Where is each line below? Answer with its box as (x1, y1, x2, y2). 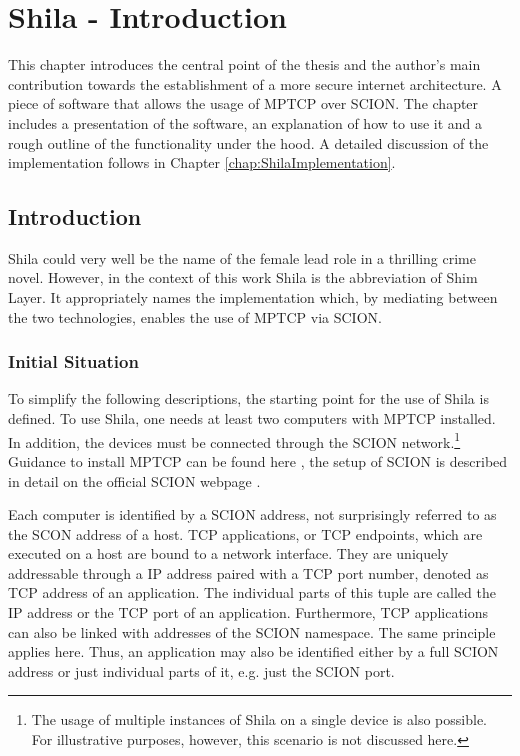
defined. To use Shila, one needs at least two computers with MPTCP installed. (8, 408, 496, 429)
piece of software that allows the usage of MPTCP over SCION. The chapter (8, 93, 479, 114)
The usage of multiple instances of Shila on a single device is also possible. (31, 709, 487, 730)
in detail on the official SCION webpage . (8, 470, 261, 491)
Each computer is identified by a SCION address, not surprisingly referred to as (8, 504, 497, 525)
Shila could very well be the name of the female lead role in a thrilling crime (8, 247, 476, 268)
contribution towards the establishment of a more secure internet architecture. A (8, 73, 502, 94)
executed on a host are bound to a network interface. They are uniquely (8, 543, 449, 564)
